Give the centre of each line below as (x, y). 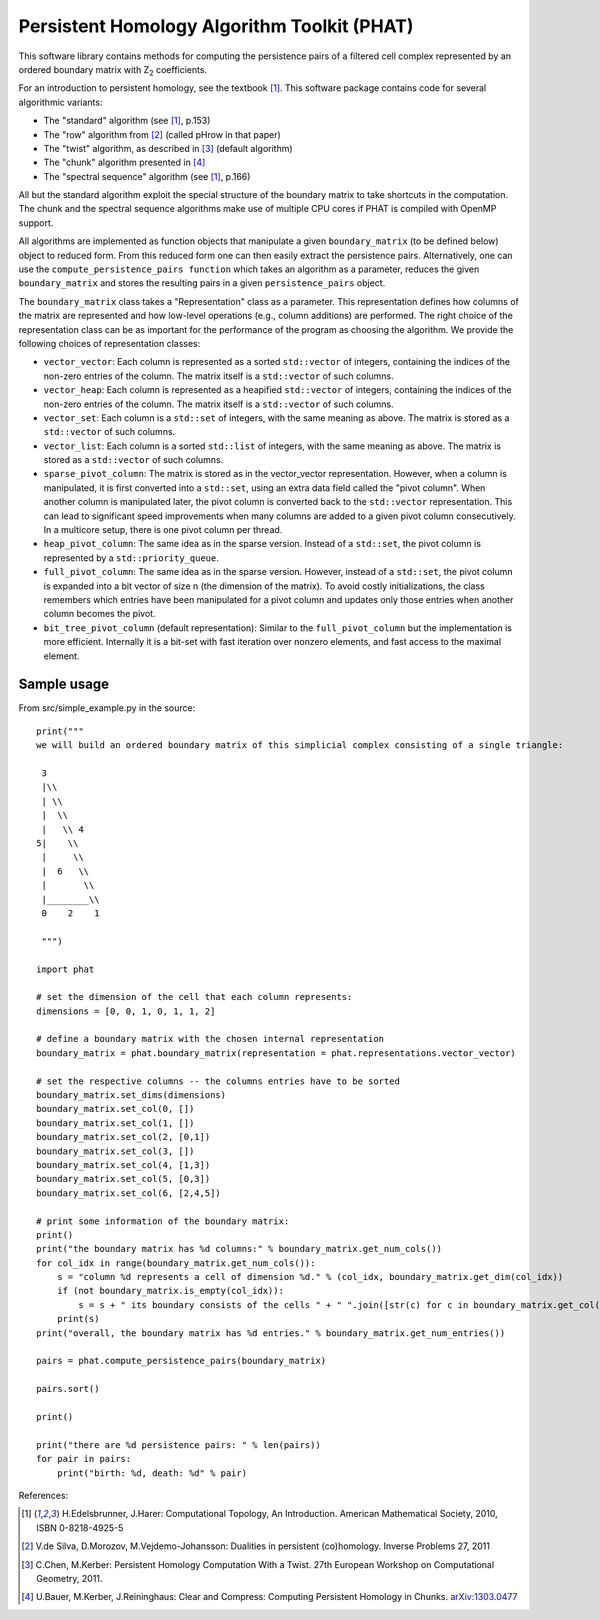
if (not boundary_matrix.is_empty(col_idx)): (170, 1291)
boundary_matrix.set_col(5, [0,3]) (123, 1179)
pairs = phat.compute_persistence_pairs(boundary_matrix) (181, 1361)
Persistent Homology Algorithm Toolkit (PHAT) (216, 26)
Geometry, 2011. (69, 1578)
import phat (65, 969)
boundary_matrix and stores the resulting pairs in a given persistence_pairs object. (202, 283)
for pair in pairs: (84, 1459)
